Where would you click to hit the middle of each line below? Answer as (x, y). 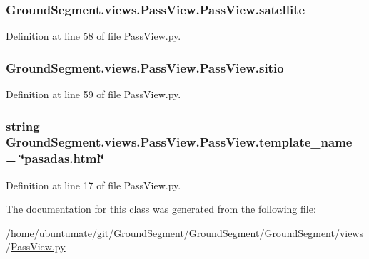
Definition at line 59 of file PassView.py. (93, 94)
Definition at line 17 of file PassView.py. (93, 185)
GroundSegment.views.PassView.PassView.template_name (179, 142)
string (23, 126)
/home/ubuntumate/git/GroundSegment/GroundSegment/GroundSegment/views (185, 232)
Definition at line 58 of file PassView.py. (93, 36)
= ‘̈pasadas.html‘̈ (55, 158)
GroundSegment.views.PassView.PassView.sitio (145, 67)
